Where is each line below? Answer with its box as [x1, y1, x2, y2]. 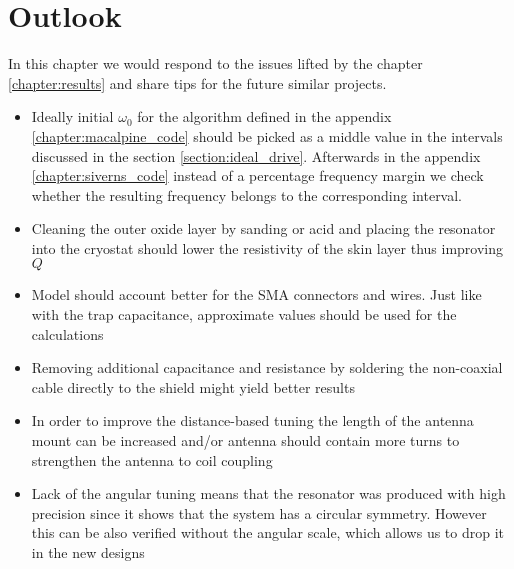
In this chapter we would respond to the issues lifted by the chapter [8, 53, 423, 74]
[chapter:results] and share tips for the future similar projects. [8, 72, 387, 93]
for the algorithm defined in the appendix [137, 106, 392, 127]
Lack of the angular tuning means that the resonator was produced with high [31, 483, 506, 504]
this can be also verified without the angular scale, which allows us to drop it [31, 522, 505, 543]
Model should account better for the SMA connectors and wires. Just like [31, 284, 482, 305]
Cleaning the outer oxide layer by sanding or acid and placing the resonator [31, 218, 496, 239]
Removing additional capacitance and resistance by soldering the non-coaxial [31, 357, 503, 378]
